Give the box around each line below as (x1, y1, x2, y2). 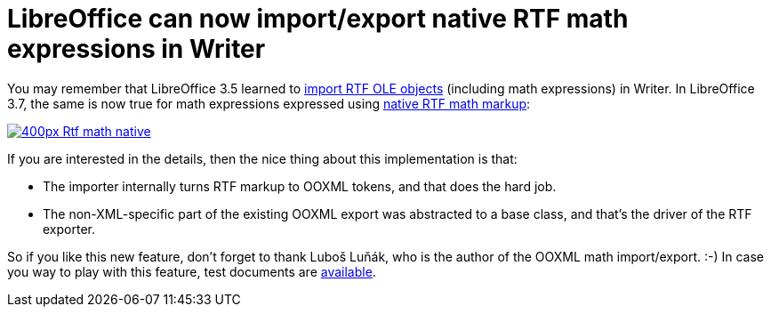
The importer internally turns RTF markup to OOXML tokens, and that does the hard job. (43, 178, 557, 194)
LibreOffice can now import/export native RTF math (7, 4, 629, 34)
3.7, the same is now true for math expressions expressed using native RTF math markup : (7, 95, 531, 111)
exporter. (43, 221, 95, 237)
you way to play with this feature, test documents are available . (7, 263, 376, 279)
